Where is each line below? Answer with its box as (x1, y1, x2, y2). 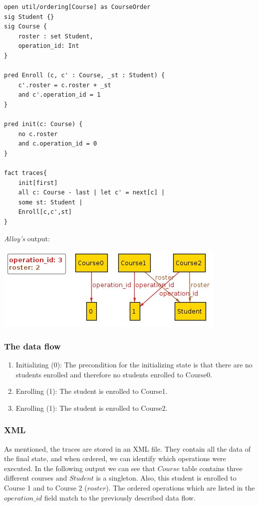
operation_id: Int (18, 42, 79, 50)
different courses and (4, 473, 67, 483)
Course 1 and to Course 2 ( (4, 483, 87, 493)
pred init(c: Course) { (4, 121, 83, 128)
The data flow (4, 339, 61, 352)
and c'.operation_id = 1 (18, 91, 101, 99)
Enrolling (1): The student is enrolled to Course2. (15, 402, 168, 413)
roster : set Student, (18, 32, 93, 40)
